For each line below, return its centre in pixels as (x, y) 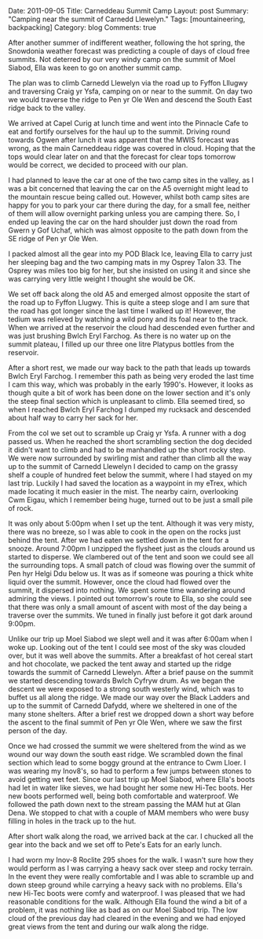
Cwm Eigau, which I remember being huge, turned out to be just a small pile (131, 500)
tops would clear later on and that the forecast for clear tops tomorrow (122, 156)
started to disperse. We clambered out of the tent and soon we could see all (131, 557)
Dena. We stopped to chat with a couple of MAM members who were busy (129, 812)
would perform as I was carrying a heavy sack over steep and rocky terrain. (131, 868)
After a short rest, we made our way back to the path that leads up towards (130, 368)
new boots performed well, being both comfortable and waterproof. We (124, 796)
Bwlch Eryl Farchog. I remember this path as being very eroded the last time (131, 376)
